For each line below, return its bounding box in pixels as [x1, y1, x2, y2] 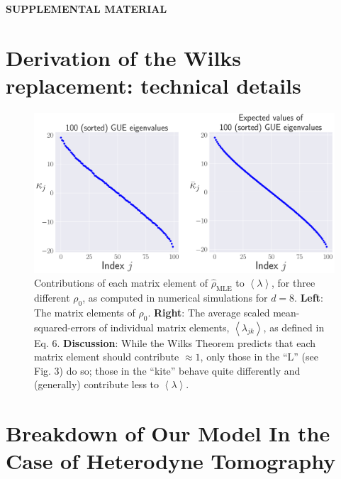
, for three [272, 275, 315, 290]
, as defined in [263, 319, 325, 334]
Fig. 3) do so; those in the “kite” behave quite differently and [34, 363, 301, 378]
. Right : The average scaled [147, 304, 270, 319]
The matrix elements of [34, 304, 135, 319]
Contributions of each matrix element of [34, 275, 208, 290]
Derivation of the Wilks [6, 43, 242, 72]
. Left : [294, 290, 323, 304]
